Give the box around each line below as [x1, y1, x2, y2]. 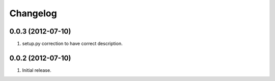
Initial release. [22, 67, 51, 73]
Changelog [9, 8, 57, 19]
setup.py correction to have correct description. [22, 41, 123, 47]
